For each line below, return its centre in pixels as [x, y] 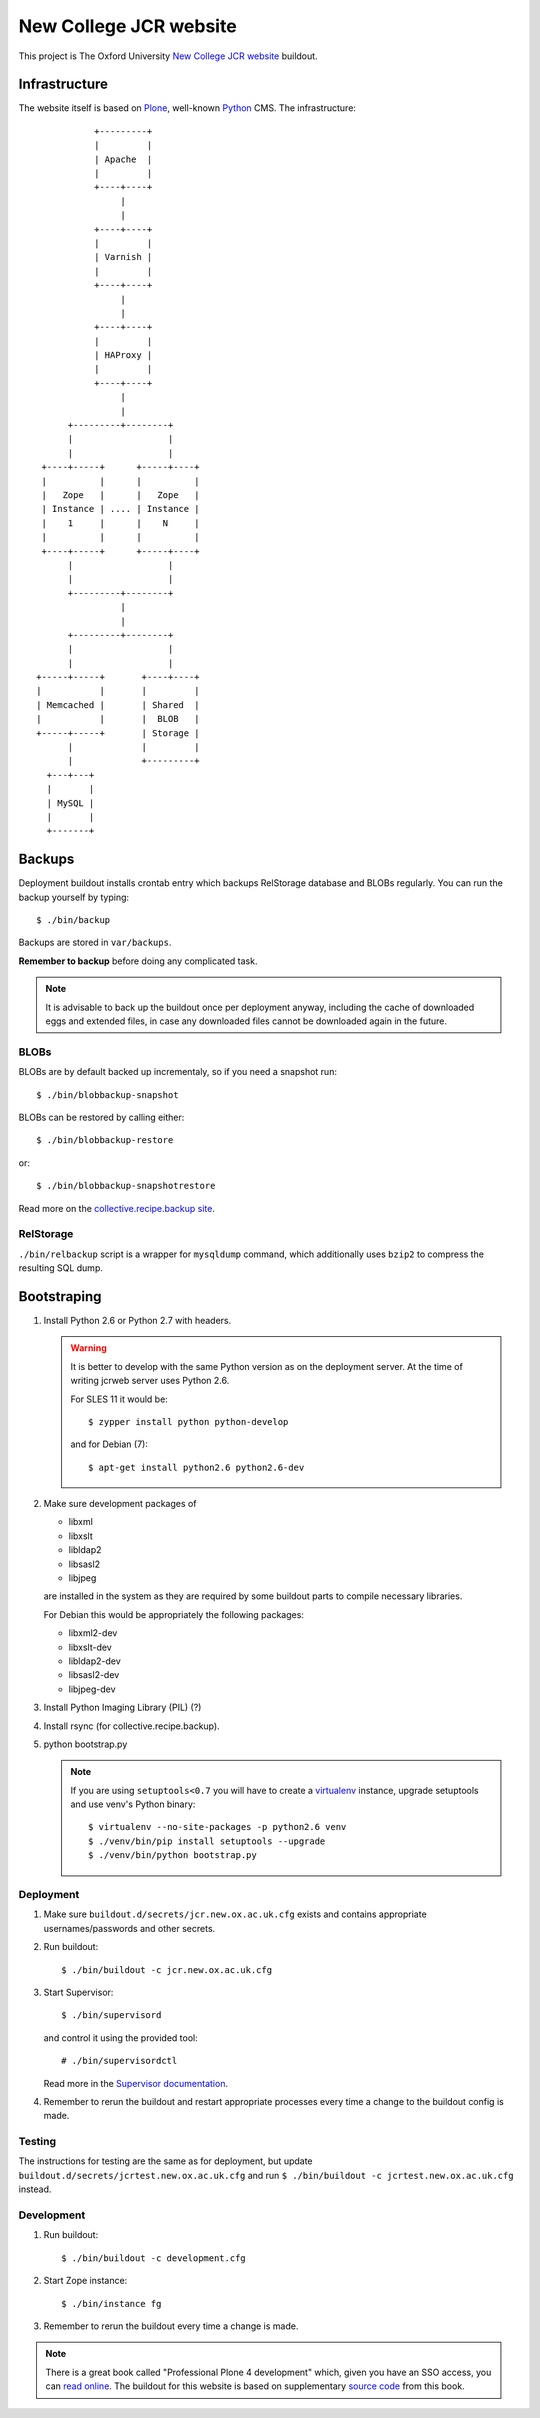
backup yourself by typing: [74, 897]
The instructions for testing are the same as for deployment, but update [166, 2161]
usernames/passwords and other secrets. [129, 1928]
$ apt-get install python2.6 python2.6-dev [196, 1467]
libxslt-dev [90, 1647]
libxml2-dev [93, 1633]
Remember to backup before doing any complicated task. [138, 961]
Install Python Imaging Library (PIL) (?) [122, 1707]
